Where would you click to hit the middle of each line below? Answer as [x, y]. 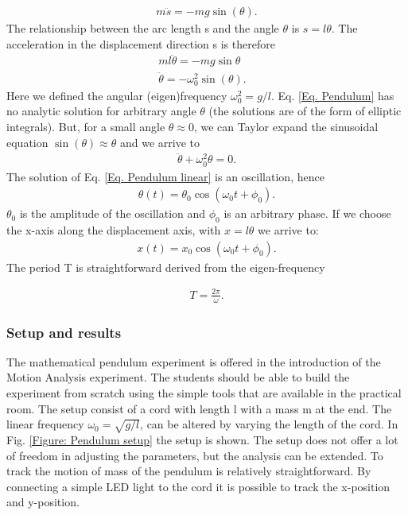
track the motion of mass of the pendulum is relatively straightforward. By [189, 471]
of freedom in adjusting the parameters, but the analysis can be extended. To [195, 455]
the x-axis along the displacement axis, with [114, 230]
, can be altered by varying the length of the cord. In [269, 424]
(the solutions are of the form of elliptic [305, 111]
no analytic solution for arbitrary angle [101, 111]
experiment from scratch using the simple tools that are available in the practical [204, 393]
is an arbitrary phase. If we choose [307, 213]
